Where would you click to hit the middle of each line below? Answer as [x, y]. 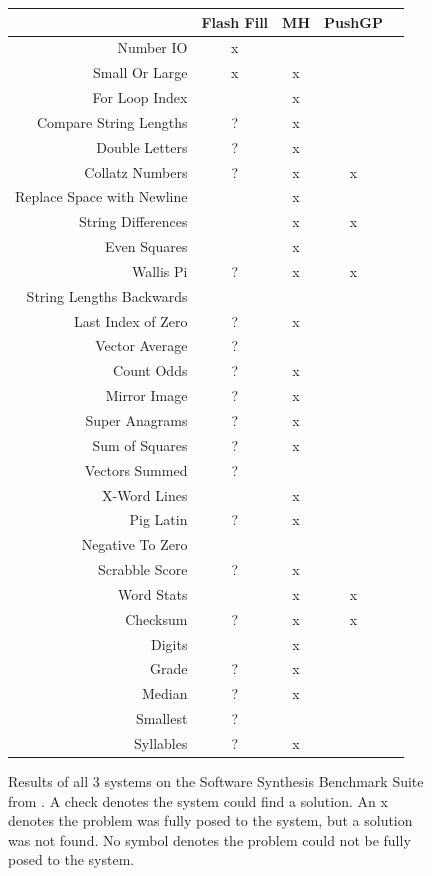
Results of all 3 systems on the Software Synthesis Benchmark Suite [216, 781]
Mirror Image [146, 395]
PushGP [353, 21]
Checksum [156, 618]
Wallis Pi [159, 270]
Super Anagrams [136, 420]
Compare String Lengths [112, 121]
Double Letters [142, 146]
